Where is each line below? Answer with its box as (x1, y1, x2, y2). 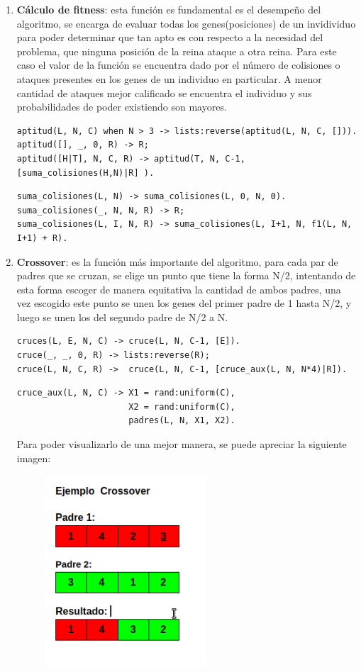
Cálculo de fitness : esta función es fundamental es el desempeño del (16, 2, 321, 16)
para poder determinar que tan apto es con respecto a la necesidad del (16, 30, 323, 45)
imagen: (16, 450, 51, 465)
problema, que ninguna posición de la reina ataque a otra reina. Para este (16, 43, 337, 58)
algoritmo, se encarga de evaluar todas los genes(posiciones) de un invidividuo (16, 16, 356, 30)
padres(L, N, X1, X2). (128, 415, 235, 426)
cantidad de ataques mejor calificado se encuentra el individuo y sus (16, 85, 312, 100)
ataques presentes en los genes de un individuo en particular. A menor (16, 71, 322, 86)
